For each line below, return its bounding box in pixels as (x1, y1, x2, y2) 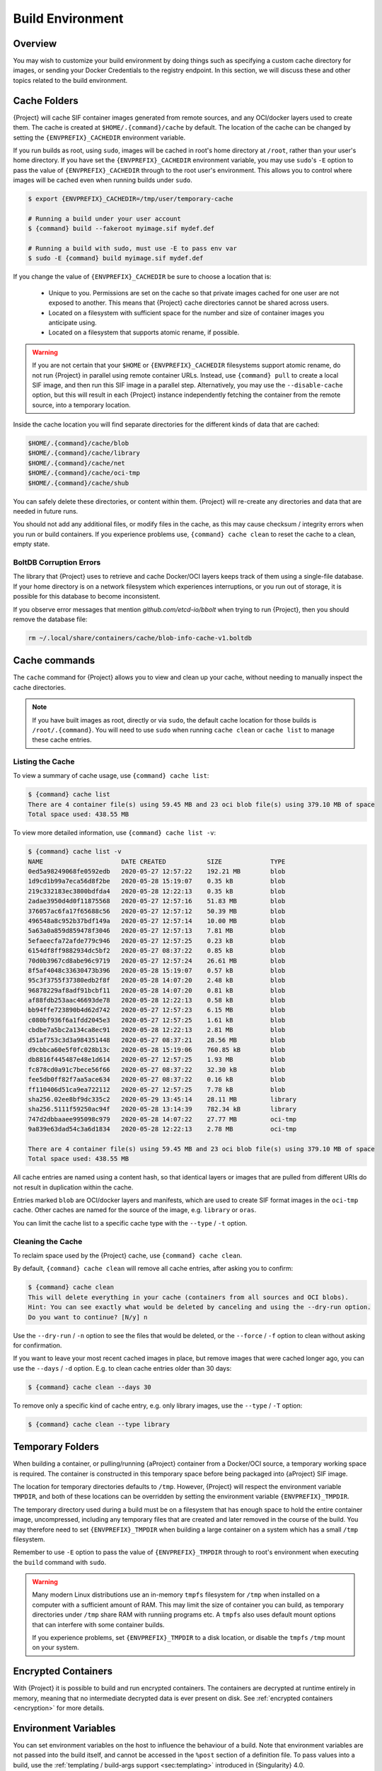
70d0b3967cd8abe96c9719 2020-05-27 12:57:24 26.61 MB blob (28, 956, 286, 965)
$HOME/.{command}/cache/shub (28, 479, 129, 487)
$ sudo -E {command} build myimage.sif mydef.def (28, 254, 204, 262)
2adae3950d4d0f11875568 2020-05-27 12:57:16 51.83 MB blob (28, 897, 286, 905)
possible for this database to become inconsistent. (13, 592, 161, 601)
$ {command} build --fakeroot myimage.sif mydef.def (28, 225, 215, 233)
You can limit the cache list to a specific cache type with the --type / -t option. (13, 1218, 248, 1227)
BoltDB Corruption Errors (13, 557, 101, 567)
